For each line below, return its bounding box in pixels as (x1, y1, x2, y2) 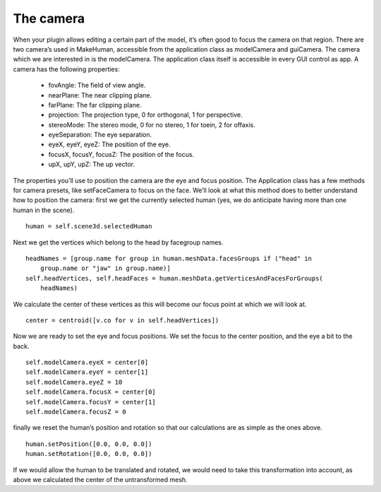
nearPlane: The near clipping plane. (48, 90, 152, 99)
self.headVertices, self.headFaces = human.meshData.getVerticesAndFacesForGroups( (25, 274, 324, 282)
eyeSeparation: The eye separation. (48, 131, 152, 139)
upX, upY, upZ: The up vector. (48, 160, 135, 169)
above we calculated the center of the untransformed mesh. (13, 476, 188, 484)
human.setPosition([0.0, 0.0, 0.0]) (25, 440, 152, 448)
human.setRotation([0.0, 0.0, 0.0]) (25, 450, 152, 458)
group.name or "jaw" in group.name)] (40, 264, 171, 272)
